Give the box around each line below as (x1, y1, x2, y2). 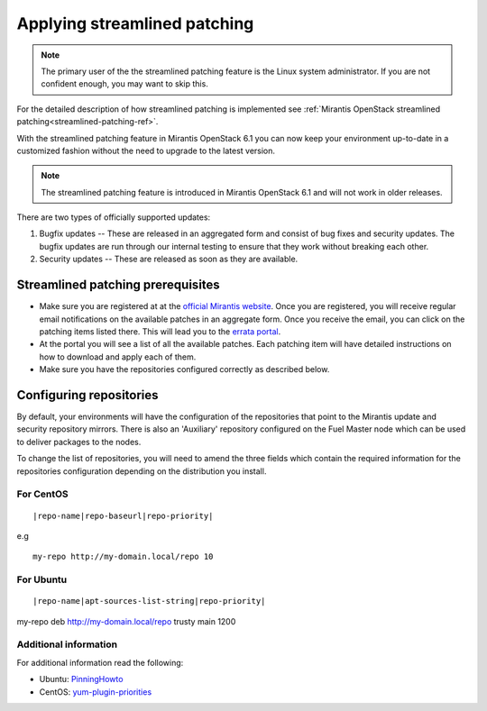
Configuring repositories (16, 387, 159, 403)
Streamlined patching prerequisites (16, 278, 220, 293)
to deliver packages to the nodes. (16, 436, 142, 447)
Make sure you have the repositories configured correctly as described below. (39, 364, 330, 375)
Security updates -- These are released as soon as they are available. (39, 253, 299, 265)
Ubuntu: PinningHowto (39, 674, 124, 685)
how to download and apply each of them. (39, 351, 197, 362)
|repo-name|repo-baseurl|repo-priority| (32, 510, 214, 521)
